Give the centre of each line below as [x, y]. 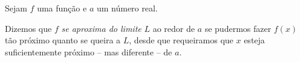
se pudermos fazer [238, 28]
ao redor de [174, 28]
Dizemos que [28, 28]
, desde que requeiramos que [181, 40]
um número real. [127, 8]
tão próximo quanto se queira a [63, 40]
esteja [254, 40]
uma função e [62, 8]
